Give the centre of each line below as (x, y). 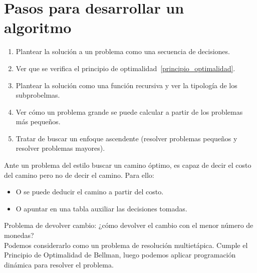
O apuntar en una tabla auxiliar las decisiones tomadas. (101, 208)
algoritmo (38, 27)
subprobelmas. (38, 95)
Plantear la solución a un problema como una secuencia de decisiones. (123, 51)
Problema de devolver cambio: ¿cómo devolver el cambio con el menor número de (129, 225)
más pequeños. (38, 121)
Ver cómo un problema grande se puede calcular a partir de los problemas (129, 111)
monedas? (19, 235)
